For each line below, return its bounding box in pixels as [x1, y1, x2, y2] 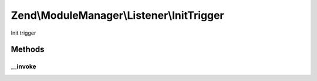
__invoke [11, 62, 36, 70]
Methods [11, 45, 45, 55]
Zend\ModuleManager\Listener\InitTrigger [11, 9, 224, 22]
